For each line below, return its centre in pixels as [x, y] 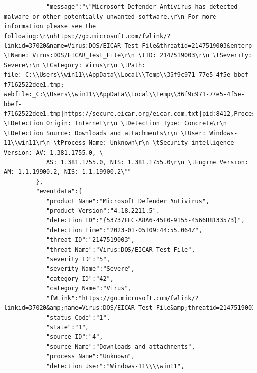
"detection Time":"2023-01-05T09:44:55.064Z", [124, 230]
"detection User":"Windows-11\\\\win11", [115, 366]
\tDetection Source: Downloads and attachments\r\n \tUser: [105, 133]
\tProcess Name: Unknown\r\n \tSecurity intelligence [144, 143]
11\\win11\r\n [27, 143]
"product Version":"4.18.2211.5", [103, 211]
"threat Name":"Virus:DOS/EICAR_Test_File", [121, 249]
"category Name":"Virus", [89, 289]
